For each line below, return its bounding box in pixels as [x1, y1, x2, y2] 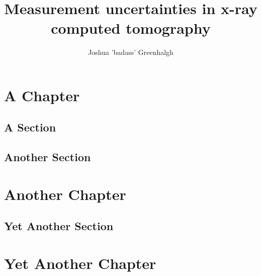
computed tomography [51, 18, 211, 38]
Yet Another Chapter [4, 253, 156, 273]
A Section [4, 119, 56, 135]
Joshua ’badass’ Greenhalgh [88, 47, 173, 57]
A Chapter [4, 85, 80, 105]
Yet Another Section [4, 218, 114, 234]
